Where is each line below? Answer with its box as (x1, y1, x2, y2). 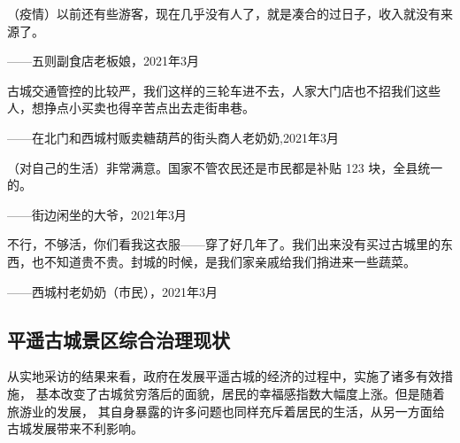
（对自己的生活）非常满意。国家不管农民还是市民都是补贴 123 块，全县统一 (7, 158, 443, 176)
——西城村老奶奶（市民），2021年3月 (7, 282, 218, 300)
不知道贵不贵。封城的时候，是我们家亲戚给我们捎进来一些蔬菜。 (43, 252, 416, 270)
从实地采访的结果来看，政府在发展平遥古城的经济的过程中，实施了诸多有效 (7, 367, 441, 385)
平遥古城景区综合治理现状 (7, 325, 230, 353)
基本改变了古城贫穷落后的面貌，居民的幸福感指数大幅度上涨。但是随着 (35, 384, 445, 402)
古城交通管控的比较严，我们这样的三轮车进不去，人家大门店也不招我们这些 (7, 81, 441, 99)
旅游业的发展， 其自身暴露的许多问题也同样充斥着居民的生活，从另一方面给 (7, 401, 445, 420)
